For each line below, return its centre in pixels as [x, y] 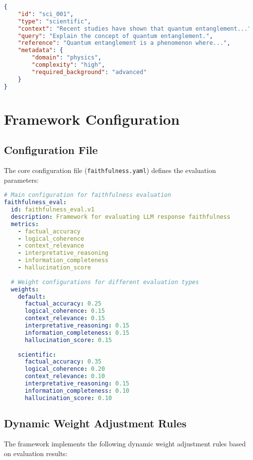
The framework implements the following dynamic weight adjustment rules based [125, 443]
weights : [25, 289]
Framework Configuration [92, 119]
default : [32, 297]
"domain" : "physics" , [67, 58]
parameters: [21, 180]
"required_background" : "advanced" [89, 72]
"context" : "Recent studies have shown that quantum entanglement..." [135, 29]
